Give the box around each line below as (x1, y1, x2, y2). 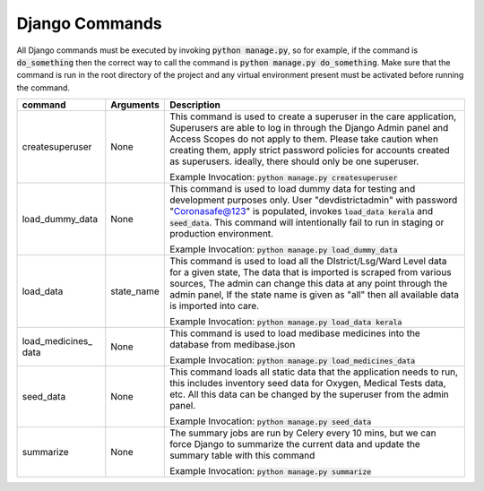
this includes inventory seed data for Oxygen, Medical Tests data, (169, 377, 446, 390)
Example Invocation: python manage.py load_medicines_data (169, 354, 416, 366)
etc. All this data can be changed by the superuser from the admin (169, 388, 449, 401)
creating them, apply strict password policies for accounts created (169, 144, 450, 157)
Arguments (110, 99, 160, 111)
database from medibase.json (169, 339, 296, 351)
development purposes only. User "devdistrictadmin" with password (169, 194, 458, 206)
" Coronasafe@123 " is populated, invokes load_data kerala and (169, 205, 434, 218)
